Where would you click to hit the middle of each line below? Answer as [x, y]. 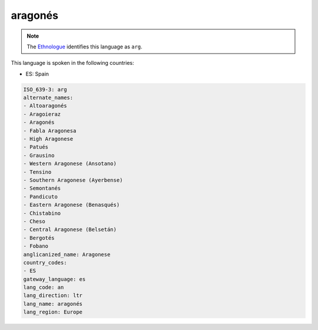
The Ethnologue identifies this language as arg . [85, 47]
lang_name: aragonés [53, 304]
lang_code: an [44, 288]
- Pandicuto [41, 197]
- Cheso [34, 221]
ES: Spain [37, 74]
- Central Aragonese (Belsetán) [70, 230]
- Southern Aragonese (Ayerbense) [73, 180]
